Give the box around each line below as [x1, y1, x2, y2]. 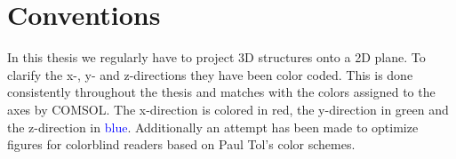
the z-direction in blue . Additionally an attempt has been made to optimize [7, 117, 419, 136]
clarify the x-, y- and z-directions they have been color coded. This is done [7, 65, 413, 83]
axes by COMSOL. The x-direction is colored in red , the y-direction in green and [7, 99, 449, 118]
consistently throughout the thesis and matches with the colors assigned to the [7, 83, 436, 101]
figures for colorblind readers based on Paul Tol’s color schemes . [7, 135, 356, 154]
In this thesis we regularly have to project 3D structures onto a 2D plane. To [7, 48, 426, 67]
